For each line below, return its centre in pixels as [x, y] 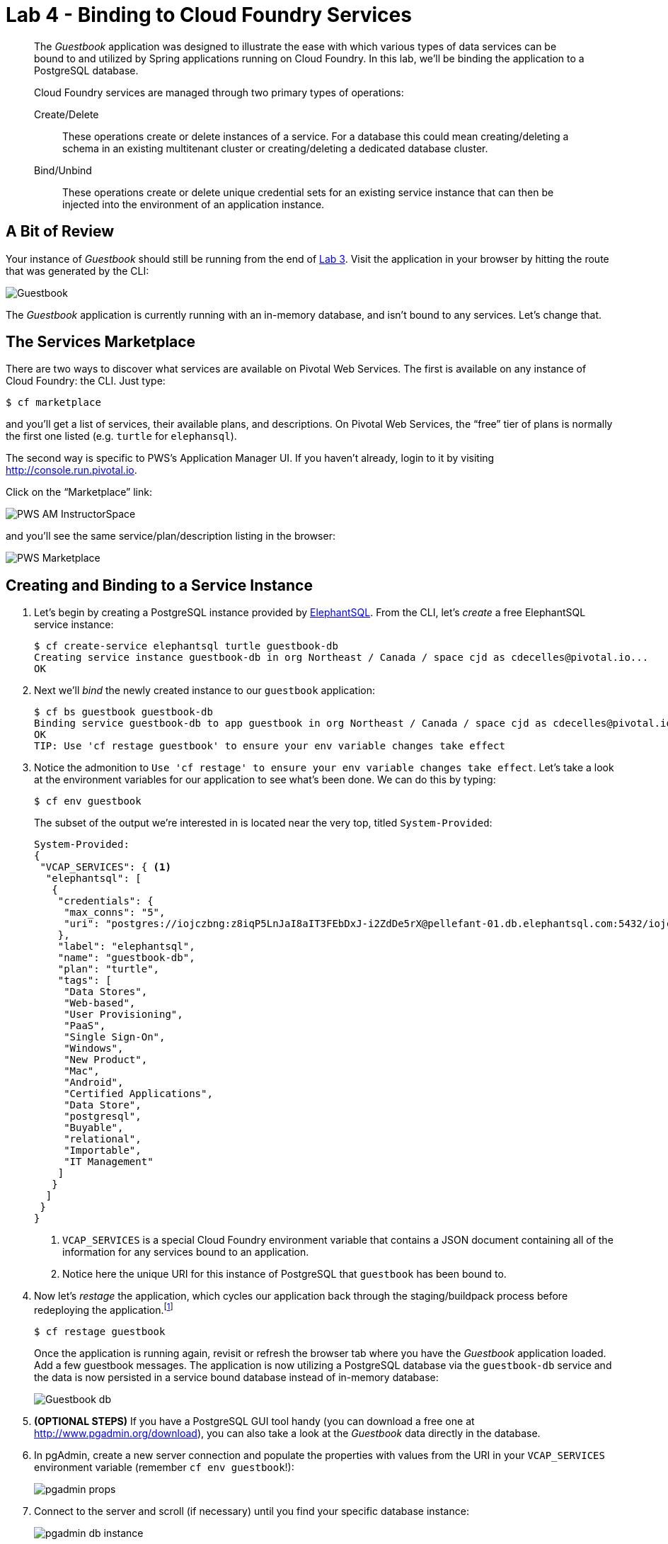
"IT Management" [109, 1162]
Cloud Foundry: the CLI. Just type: [86, 381]
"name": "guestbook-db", [126, 958]
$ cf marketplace [53, 403]
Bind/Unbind [63, 170]
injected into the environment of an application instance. [194, 204]
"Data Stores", [106, 992]
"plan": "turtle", [109, 969]
